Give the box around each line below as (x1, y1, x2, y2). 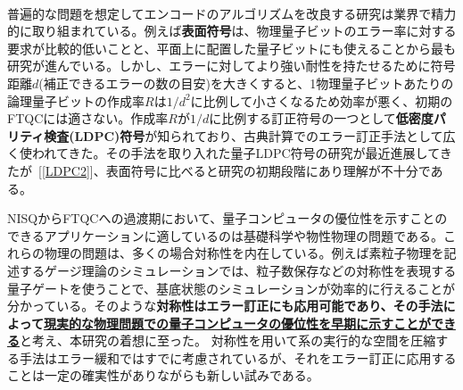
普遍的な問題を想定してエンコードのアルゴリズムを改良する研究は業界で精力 (7, 4, 457, 22)
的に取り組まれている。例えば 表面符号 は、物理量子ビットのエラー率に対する (7, 21, 457, 40)
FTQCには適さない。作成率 (7, 109, 169, 128)
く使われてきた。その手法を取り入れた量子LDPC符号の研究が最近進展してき (7, 144, 452, 162)
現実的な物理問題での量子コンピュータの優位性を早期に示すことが (43, 313, 431, 332)
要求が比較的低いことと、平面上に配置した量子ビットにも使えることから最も (7, 38, 457, 57)
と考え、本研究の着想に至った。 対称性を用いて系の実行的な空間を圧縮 (20, 331, 436, 350)
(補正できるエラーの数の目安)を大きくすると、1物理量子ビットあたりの (38, 73, 454, 92)
